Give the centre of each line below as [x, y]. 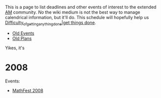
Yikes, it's [15, 48]
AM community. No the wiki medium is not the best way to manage [73, 12]
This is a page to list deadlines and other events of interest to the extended [81, 7]
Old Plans [22, 38]
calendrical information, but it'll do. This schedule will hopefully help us [77, 17]
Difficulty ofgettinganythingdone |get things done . [51, 23]
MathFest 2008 [27, 90]
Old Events [23, 33]
